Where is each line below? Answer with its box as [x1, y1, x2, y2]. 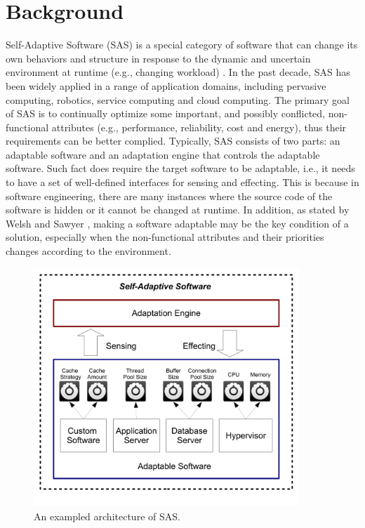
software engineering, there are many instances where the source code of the [6, 188, 333, 203]
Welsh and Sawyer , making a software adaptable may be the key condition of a [6, 216, 349, 230]
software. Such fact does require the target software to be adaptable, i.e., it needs [6, 161, 355, 176]
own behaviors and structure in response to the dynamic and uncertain [6, 51, 311, 65]
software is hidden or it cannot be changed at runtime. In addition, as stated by [6, 202, 350, 217]
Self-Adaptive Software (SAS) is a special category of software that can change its [6, 37, 358, 52]
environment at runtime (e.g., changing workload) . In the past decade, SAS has [6, 65, 350, 79]
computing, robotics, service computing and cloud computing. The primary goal [6, 92, 350, 107]
